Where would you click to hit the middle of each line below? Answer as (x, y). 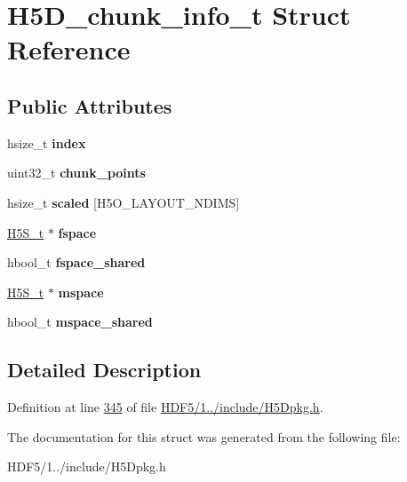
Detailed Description (104, 370)
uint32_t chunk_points (76, 173)
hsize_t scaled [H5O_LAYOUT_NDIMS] (124, 202)
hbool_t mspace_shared (80, 322)
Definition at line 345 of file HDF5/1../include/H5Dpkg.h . (165, 407)
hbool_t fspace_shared (76, 262)
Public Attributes (90, 105)
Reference (69, 49)
